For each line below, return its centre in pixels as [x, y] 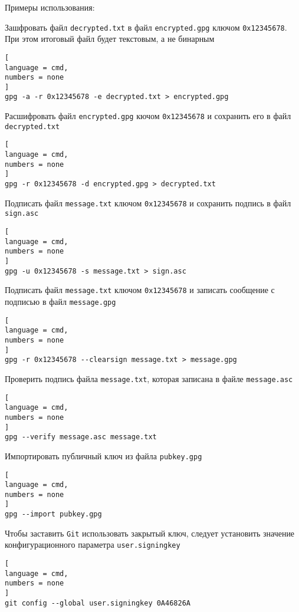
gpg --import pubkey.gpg [53, 514]
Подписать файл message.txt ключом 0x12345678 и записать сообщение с [140, 290]
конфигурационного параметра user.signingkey [93, 544]
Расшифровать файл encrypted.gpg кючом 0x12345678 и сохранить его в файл [148, 116]
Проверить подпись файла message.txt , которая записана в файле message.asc [149, 378]
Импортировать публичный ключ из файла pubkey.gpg [103, 455]
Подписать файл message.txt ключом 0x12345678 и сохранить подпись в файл [148, 203]
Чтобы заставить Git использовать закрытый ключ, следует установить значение [150, 533]
